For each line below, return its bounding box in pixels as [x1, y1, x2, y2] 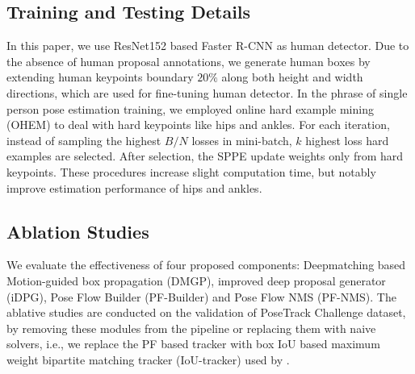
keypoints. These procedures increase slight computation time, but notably [6, 163, 376, 180]
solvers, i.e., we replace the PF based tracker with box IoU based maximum [6, 335, 380, 352]
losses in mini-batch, [191, 131, 292, 148]
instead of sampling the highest [6, 131, 161, 148]
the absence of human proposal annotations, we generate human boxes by [6, 52, 371, 69]
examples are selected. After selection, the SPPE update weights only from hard [6, 148, 404, 164]
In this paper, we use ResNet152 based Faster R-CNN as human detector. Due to [6, 37, 409, 54]
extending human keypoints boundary [6, 69, 194, 85]
